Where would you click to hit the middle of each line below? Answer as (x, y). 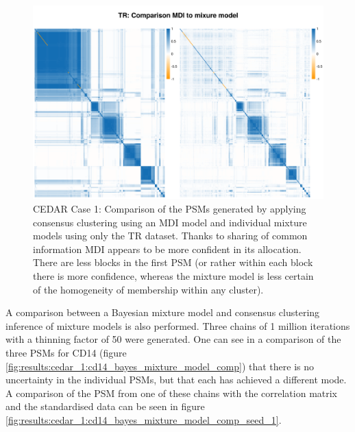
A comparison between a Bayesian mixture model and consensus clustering (163, 312)
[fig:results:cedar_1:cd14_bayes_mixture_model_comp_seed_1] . (144, 419)
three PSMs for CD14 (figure (66, 352)
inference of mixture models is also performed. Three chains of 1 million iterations (178, 325)
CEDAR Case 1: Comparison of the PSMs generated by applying (170, 208)
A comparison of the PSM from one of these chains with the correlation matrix (172, 393)
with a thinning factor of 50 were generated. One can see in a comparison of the (173, 339)
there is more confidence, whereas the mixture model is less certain (173, 275)
